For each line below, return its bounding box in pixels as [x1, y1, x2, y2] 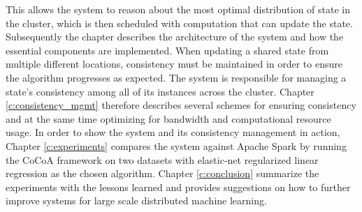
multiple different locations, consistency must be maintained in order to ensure [6, 56, 342, 71]
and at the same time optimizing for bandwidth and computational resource [6, 111, 331, 126]
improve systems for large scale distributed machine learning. [6, 193, 267, 208]
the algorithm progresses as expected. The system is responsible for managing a [6, 70, 347, 84]
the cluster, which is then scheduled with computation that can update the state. [6, 15, 353, 30]
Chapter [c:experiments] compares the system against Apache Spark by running [6, 138, 347, 153]
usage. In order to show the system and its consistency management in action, [6, 125, 340, 139]
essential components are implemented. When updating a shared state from [6, 43, 329, 57]
